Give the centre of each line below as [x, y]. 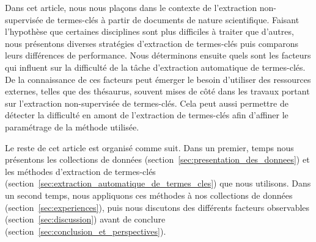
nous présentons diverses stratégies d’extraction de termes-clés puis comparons [152, 43]
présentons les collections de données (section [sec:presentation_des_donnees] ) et [157, 159]
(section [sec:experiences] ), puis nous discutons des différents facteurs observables [157, 207]
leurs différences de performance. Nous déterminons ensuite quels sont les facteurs [158, 55]
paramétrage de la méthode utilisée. [72, 126]
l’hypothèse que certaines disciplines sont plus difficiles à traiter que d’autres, [149, 31]
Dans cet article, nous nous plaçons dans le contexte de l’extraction [131, 7]
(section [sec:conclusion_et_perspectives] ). [86, 231]
